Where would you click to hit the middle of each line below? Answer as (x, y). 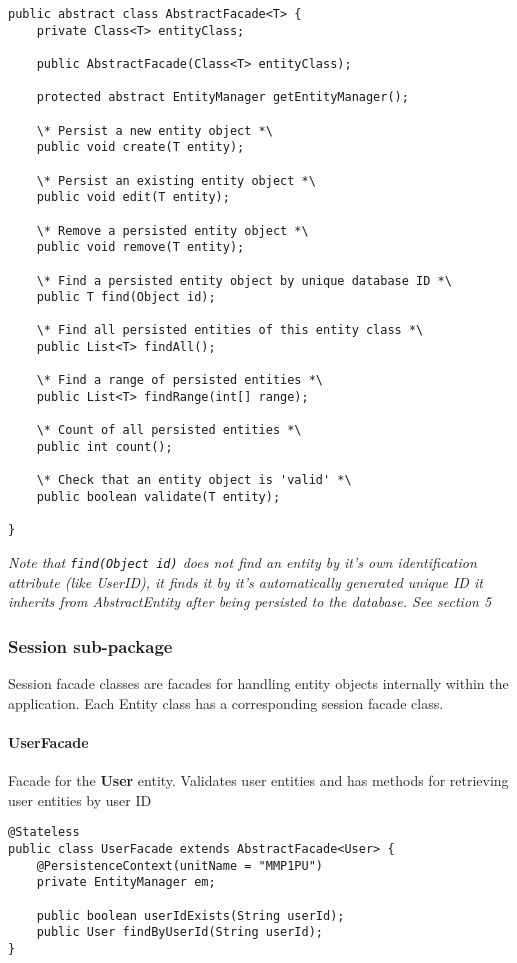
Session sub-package (90, 645)
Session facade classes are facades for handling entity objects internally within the (258, 683)
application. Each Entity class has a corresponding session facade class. (226, 702)
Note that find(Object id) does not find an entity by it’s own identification (242, 562)
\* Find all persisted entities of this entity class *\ (230, 330)
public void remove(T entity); (140, 247)
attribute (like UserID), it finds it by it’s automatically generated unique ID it (245, 581)
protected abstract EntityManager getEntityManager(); (222, 97)
